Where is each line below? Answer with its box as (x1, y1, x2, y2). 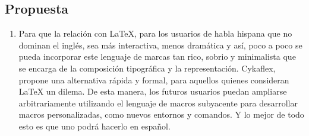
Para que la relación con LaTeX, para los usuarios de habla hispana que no (18, 27, 292, 40)
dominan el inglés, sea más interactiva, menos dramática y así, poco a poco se (18, 38, 302, 51)
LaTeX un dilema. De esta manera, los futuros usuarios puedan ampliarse (18, 85, 287, 98)
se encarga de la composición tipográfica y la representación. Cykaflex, (18, 61, 276, 74)
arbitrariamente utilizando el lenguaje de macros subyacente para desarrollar (18, 96, 298, 109)
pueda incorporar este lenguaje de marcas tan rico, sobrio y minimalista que (18, 50, 296, 63)
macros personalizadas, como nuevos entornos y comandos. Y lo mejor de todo (18, 108, 304, 121)
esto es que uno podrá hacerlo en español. (18, 119, 171, 132)
